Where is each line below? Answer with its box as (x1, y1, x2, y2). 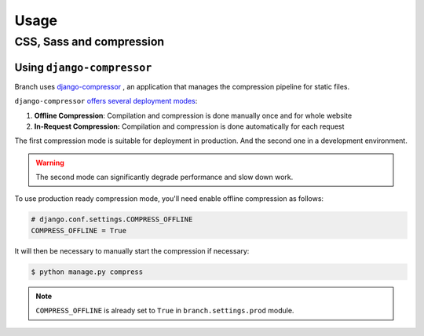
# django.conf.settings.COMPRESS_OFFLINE (31, 215, 193, 224)
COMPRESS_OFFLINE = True (31, 226, 127, 235)
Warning (35, 158, 64, 167)
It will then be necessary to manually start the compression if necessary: (14, 246, 250, 255)
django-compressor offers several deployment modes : (14, 97, 198, 106)
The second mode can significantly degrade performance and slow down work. (35, 173, 294, 182)
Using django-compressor (14, 60, 152, 74)
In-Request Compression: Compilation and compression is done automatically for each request (34, 122, 345, 131)
